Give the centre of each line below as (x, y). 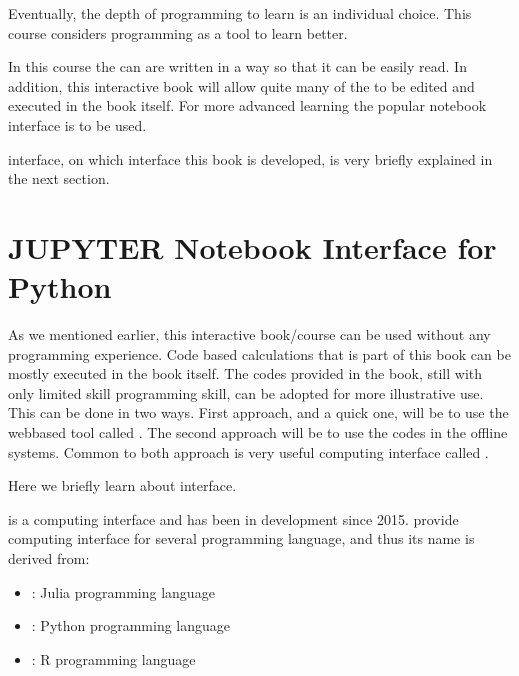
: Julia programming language (123, 591)
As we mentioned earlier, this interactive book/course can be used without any (249, 334)
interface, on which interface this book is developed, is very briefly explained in (250, 158)
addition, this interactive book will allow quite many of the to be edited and (241, 85)
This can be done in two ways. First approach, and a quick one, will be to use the (258, 412)
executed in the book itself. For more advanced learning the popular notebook (247, 105)
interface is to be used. (77, 124)
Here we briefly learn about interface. (122, 485)
